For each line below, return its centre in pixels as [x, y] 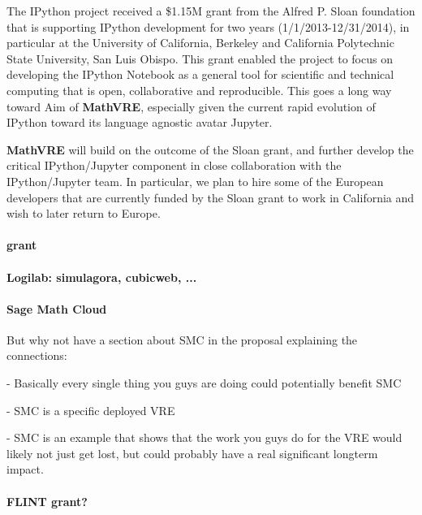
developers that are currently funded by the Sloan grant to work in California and [211, 197]
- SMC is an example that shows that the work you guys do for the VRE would [205, 437]
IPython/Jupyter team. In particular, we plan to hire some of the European [195, 181]
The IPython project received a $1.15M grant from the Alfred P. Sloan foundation [211, 11]
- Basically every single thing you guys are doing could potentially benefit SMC [204, 383]
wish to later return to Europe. [84, 213]
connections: [37, 355]
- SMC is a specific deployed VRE [91, 410]
